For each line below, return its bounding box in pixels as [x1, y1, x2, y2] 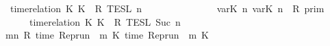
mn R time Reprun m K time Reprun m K [5, 28, 210, 42]
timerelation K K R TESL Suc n [29, 14, 181, 28]
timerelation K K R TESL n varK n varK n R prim [10, 1, 325, 15]
